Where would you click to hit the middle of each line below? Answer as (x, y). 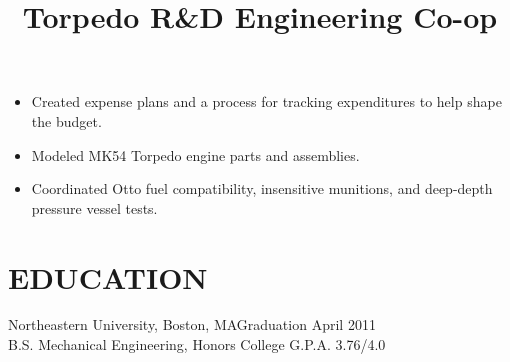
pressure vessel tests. (94, 207)
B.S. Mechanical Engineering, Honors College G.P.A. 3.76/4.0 (197, 344)
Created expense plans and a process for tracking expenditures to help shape (266, 101)
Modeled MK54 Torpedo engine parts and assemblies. (195, 154)
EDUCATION (108, 276)
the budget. (66, 120)
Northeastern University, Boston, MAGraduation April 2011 (192, 324)
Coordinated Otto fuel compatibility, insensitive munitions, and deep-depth (262, 188)
